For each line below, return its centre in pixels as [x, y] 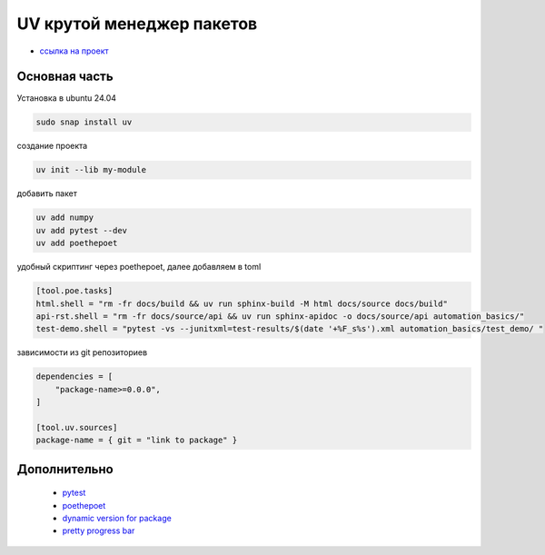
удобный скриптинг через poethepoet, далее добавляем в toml [139, 267]
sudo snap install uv [84, 122]
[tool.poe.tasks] [74, 291]
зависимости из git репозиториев [82, 352]
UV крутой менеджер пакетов [137, 24]
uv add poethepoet [77, 243]
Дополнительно [65, 469]
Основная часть [65, 77]
